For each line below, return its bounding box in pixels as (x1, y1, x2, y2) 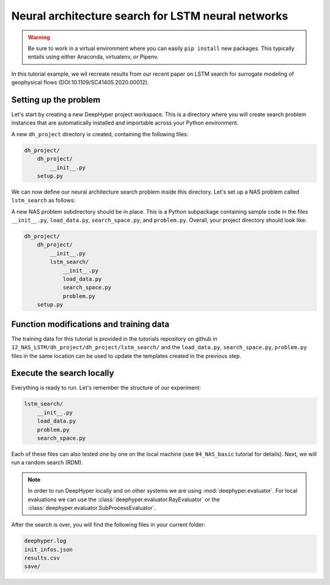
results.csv (24, 554, 61, 562)
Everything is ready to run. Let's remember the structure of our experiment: (11, 384, 201, 391)
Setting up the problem (11, 95, 101, 105)
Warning (28, 34, 50, 41)
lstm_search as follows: (11, 197, 76, 204)
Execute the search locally (11, 368, 114, 379)
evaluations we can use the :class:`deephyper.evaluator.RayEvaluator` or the (28, 495, 220, 503)
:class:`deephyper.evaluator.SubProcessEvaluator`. (28, 504, 156, 511)
